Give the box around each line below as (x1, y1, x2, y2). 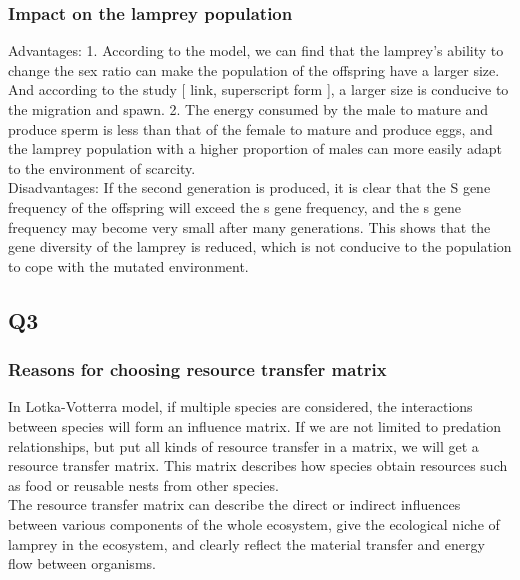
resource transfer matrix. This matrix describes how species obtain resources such (8, 455, 508, 476)
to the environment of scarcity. (8, 157, 196, 178)
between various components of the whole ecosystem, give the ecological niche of (8, 513, 500, 534)
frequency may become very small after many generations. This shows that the (8, 216, 491, 237)
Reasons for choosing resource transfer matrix (8, 357, 387, 382)
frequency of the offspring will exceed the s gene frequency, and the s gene (8, 196, 461, 217)
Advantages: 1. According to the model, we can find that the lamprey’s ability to (8, 40, 504, 61)
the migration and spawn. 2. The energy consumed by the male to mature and (8, 99, 489, 119)
